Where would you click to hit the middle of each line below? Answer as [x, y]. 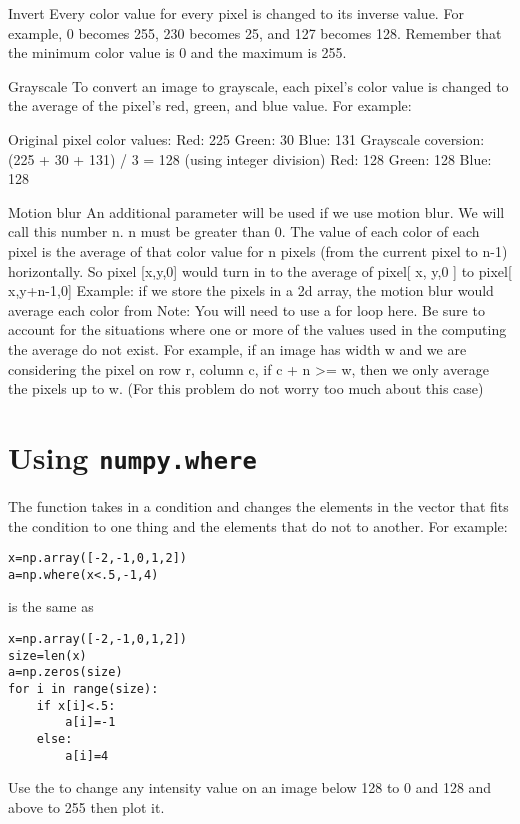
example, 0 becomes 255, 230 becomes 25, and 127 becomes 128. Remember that [255, 32]
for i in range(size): [83, 689]
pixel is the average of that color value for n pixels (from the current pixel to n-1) [258, 250]
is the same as [51, 606]
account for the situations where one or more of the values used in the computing [257, 329]
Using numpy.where [132, 456]
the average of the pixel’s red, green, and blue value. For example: [210, 105]
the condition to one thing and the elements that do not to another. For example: [258, 525]
